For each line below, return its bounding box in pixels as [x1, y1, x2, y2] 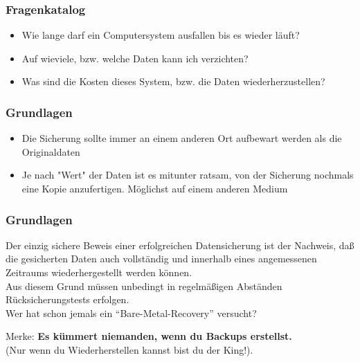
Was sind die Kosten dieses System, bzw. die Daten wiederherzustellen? [21, 74, 325, 89]
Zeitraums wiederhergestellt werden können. [6, 265, 192, 279]
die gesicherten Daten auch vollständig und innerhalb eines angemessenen [6, 251, 317, 266]
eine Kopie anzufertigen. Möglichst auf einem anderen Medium [21, 181, 288, 195]
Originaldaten [21, 144, 80, 159]
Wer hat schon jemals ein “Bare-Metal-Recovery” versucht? [6, 305, 257, 320]
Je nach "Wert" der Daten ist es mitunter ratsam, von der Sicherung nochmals [21, 168, 354, 182]
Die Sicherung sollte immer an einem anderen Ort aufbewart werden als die [21, 131, 342, 145]
